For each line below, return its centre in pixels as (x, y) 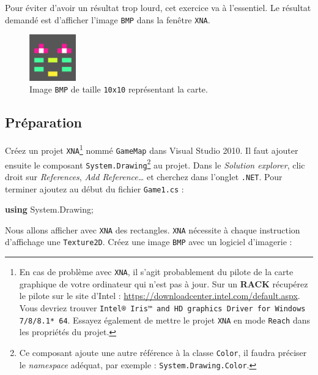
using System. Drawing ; (49, 209)
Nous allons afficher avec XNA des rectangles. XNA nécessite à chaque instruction (153, 229)
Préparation (43, 122)
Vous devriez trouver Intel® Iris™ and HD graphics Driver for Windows (162, 307)
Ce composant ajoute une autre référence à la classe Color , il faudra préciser (163, 352)
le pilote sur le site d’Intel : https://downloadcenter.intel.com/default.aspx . (160, 296)
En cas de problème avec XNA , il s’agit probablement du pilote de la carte (156, 272)
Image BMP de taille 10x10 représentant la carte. (119, 89)
